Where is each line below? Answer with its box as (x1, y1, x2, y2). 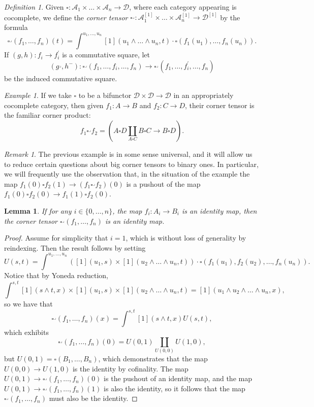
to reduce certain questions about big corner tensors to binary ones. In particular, (4, 158, 259, 169)
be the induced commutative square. (4, 73, 117, 83)
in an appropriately (173, 90, 234, 100)
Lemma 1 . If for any (4, 206, 72, 216)
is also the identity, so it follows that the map (104, 383, 245, 393)
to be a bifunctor (78, 90, 132, 100)
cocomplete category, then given (4, 99, 104, 110)
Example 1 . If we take (4, 90, 72, 100)
